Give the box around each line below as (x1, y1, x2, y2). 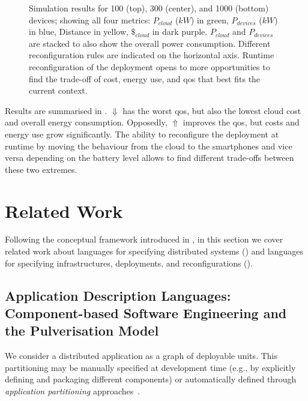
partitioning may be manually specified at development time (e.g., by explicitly (5, 361, 296, 373)
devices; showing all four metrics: (29, 13, 151, 26)
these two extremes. (5, 163, 77, 175)
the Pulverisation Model (5, 321, 159, 340)
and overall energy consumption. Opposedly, (5, 116, 168, 128)
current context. (29, 84, 88, 97)
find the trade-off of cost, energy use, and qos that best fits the (29, 72, 261, 85)
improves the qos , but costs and (183, 116, 300, 128)
